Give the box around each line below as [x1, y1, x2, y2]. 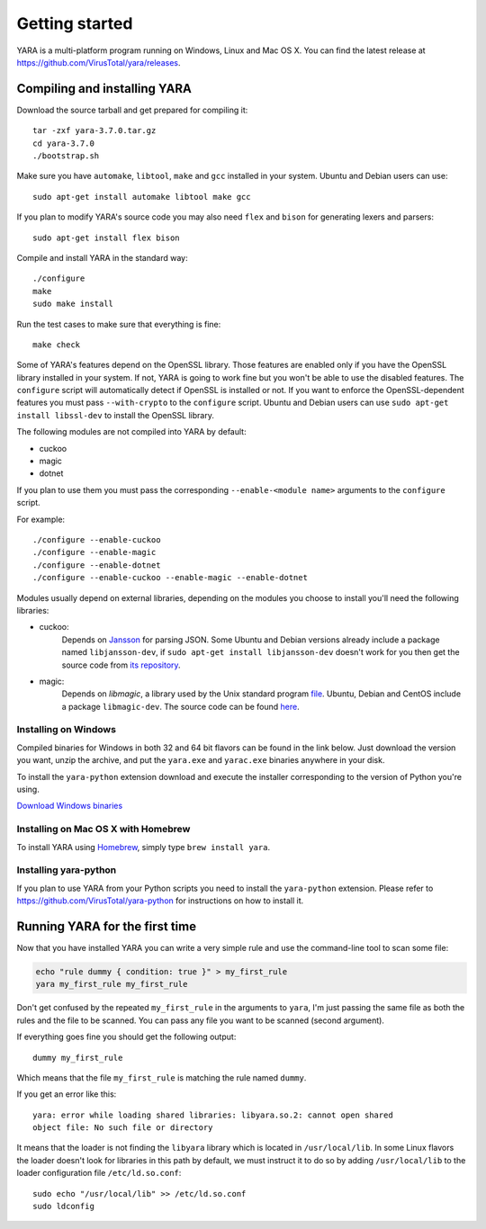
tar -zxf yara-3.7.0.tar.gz [32, 126, 157, 136]
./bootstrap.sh [32, 151, 100, 161]
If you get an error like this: [16, 1089, 117, 1099]
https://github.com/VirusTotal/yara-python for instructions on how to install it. [16, 895, 304, 906]
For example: [16, 514, 66, 525]
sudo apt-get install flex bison [32, 232, 180, 243]
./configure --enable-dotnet [32, 560, 161, 570]
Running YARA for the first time [16, 919, 197, 934]
